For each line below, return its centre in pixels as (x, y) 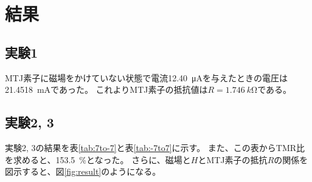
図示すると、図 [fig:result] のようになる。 (83, 171)
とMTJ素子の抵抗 (233, 159)
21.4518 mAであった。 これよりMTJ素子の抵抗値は (106, 89)
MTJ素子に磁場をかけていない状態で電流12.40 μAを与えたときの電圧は (147, 77)
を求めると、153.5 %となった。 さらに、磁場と (98, 159)
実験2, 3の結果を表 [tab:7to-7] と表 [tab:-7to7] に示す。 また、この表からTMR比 (155, 147)
